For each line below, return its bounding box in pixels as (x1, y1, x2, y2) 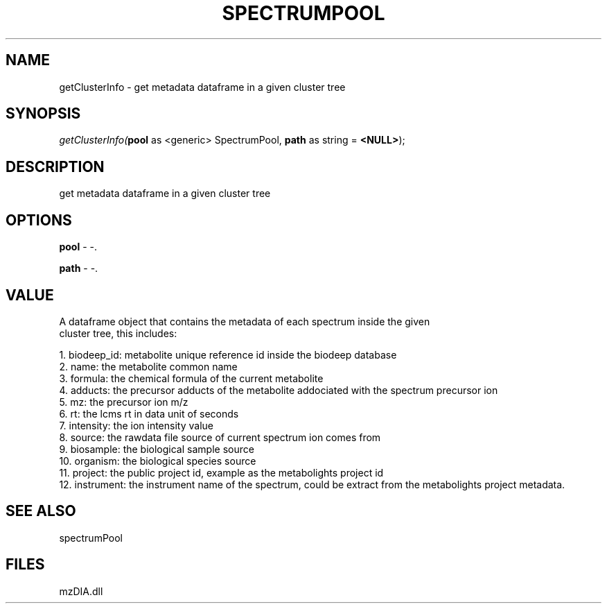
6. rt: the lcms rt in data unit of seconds (59, 407, 239, 420)
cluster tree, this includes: (59, 327, 177, 339)
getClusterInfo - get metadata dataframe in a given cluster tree (59, 80, 346, 93)
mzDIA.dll (59, 585, 103, 597)
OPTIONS (6, 211, 72, 229)
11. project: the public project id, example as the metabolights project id (59, 466, 384, 479)
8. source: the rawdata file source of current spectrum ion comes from (59, 431, 381, 443)
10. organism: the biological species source (59, 454, 256, 467)
